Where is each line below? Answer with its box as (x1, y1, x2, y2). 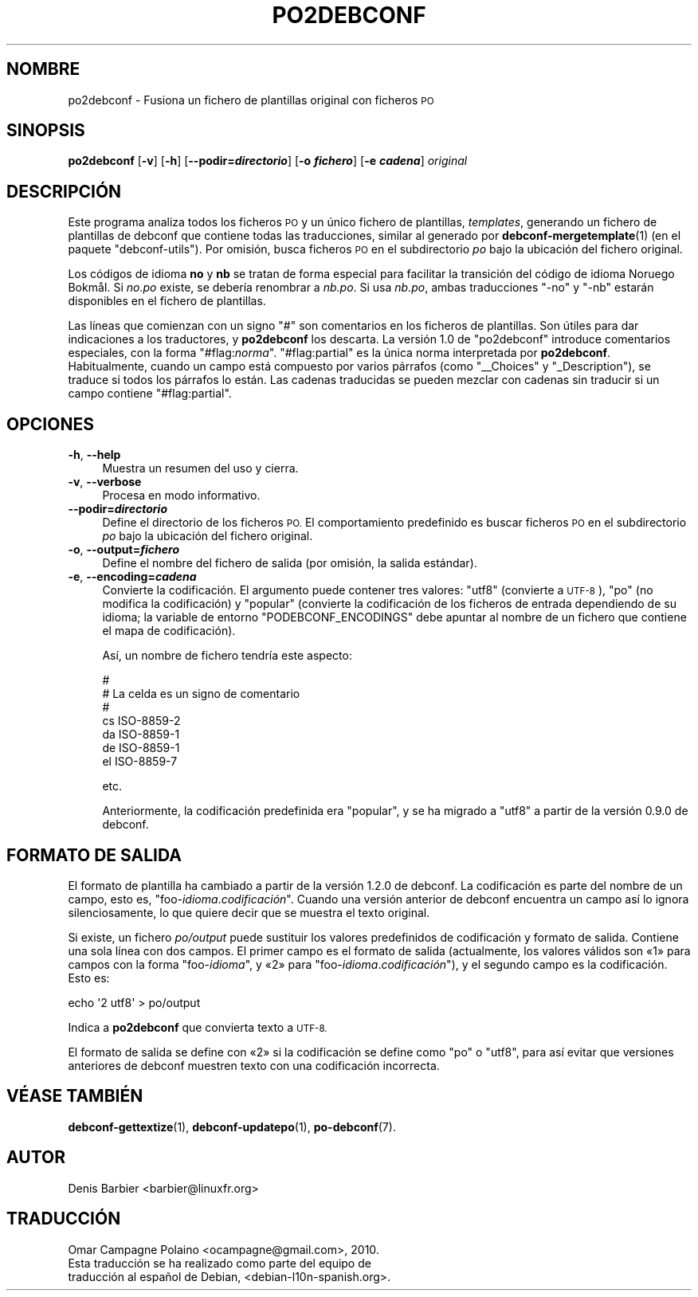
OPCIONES (6, 413, 94, 434)
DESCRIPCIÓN (6, 181, 122, 202)
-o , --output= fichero (68, 543, 180, 557)
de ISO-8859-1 (102, 741, 180, 755)
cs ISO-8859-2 (102, 714, 181, 728)
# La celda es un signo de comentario (102, 687, 300, 701)
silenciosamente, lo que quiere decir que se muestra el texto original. (68, 905, 430, 919)
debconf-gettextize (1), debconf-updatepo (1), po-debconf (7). (68, 1119, 396, 1134)
